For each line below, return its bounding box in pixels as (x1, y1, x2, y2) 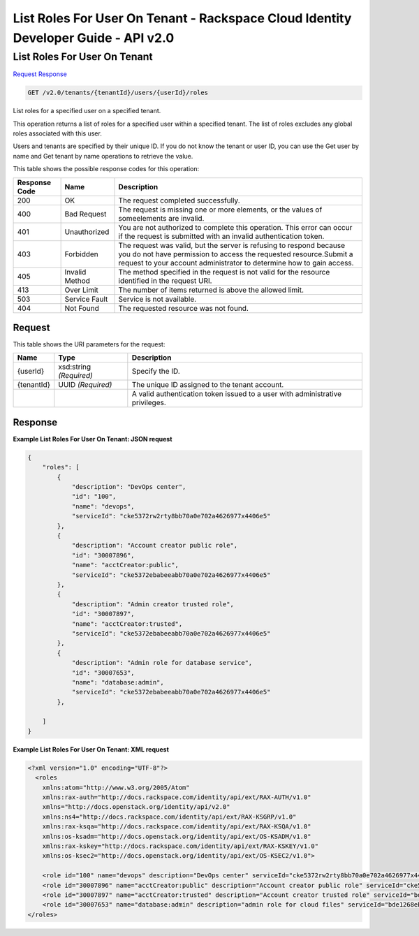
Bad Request (64, 209, 107, 219)
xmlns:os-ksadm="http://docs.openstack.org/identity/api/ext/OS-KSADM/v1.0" (42, 832, 311, 840)
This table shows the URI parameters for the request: (13, 340, 166, 349)
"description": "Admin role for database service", (71, 659, 253, 667)
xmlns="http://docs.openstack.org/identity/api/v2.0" (42, 803, 230, 811)
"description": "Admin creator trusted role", (71, 600, 234, 608)
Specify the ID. (131, 367, 181, 376)
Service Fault (64, 294, 108, 304)
